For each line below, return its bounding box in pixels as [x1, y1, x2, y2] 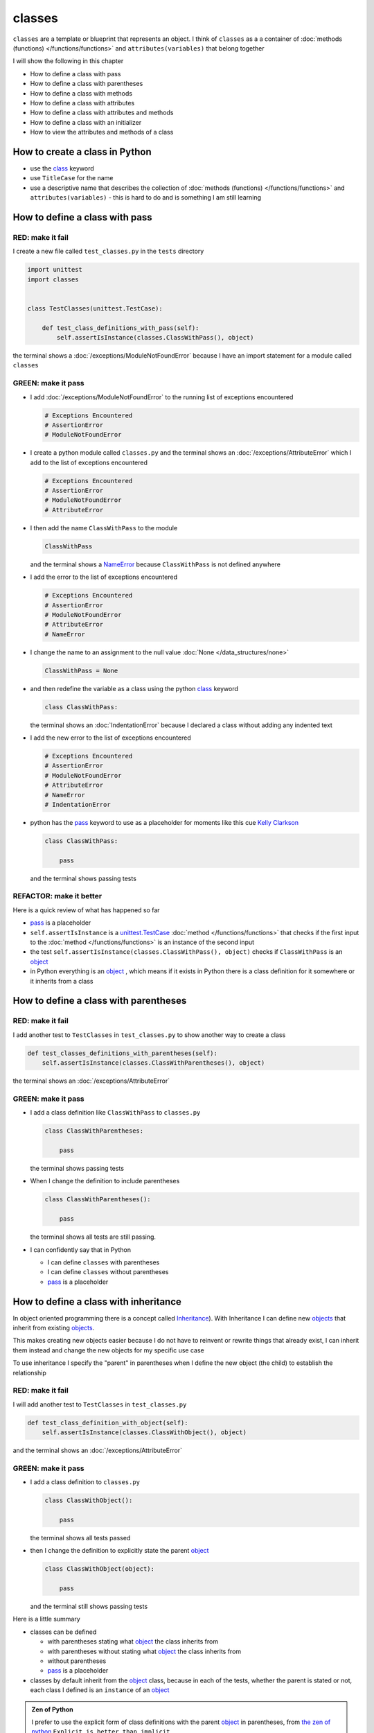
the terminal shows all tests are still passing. [30, 1233, 156, 1241]
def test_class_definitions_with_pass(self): [42, 324, 199, 332]
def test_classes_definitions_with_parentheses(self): [27, 1049, 217, 1057]
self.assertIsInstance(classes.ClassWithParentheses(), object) [42, 1059, 265, 1067]
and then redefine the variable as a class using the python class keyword [30, 684, 239, 693]
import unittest [27, 265, 83, 274]
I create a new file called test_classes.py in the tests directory [12, 247, 204, 256]
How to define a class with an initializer [30, 118, 142, 126]
